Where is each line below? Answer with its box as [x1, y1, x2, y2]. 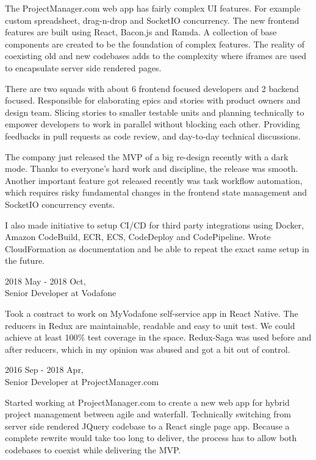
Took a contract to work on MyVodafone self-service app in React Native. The [5, 307, 298, 320]
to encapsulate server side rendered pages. [5, 61, 162, 74]
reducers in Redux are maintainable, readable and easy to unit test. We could [5, 319, 295, 331]
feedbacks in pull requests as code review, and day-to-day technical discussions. [5, 129, 301, 142]
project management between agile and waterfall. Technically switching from [5, 408, 291, 420]
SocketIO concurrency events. [5, 197, 115, 210]
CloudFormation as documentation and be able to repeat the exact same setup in [5, 242, 309, 255]
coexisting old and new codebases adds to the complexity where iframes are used [5, 49, 307, 62]
